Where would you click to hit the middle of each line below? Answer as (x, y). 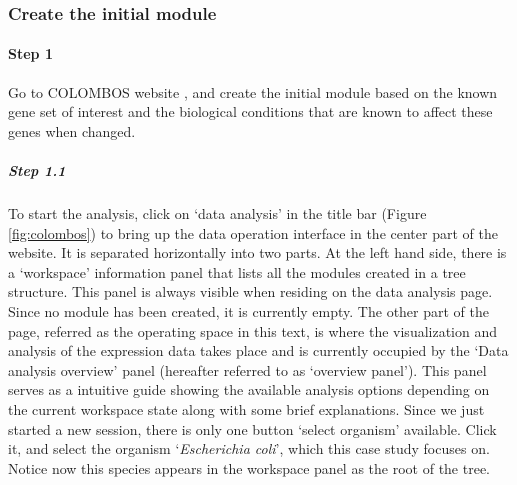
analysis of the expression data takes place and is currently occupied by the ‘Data (258, 350)
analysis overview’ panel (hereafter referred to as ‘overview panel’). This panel (247, 369)
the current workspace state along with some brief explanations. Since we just (246, 408)
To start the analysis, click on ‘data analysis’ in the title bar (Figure (217, 212)
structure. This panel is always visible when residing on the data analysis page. (250, 291)
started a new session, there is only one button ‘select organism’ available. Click (252, 428)
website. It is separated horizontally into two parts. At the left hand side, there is (257, 252)
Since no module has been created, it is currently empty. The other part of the (249, 310)
